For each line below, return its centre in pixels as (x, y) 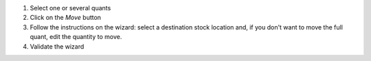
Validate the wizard (57, 46)
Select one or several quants (70, 8)
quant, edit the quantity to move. (76, 37)
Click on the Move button (66, 18)
